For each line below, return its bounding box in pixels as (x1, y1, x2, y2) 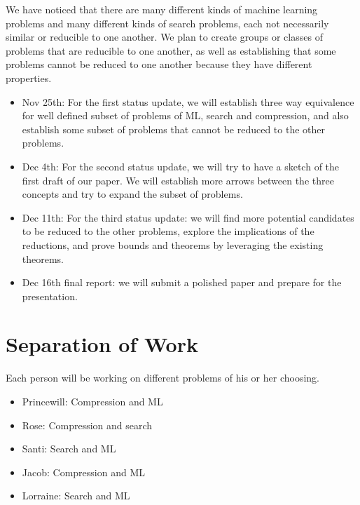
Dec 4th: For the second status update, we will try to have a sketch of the (22, 159, 340, 173)
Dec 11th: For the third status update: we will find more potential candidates (22, 210, 354, 224)
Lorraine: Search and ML (22, 488, 130, 503)
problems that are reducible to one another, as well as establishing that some (6, 43, 336, 58)
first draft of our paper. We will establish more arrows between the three (22, 173, 334, 187)
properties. (6, 70, 52, 85)
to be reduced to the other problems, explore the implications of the (22, 224, 314, 238)
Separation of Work (6, 330, 198, 358)
